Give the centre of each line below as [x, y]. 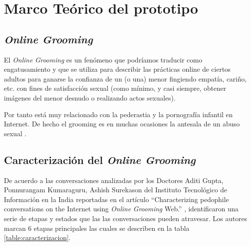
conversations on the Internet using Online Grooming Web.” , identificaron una [121, 209]
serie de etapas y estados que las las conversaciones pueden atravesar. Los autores [125, 218]
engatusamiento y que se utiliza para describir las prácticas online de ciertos [117, 69]
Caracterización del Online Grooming [100, 159]
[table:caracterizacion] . [37, 237]
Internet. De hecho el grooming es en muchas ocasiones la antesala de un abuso [122, 124]
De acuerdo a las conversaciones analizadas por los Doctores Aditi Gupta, [114, 180]
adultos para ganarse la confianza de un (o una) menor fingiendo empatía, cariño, [125, 78]
